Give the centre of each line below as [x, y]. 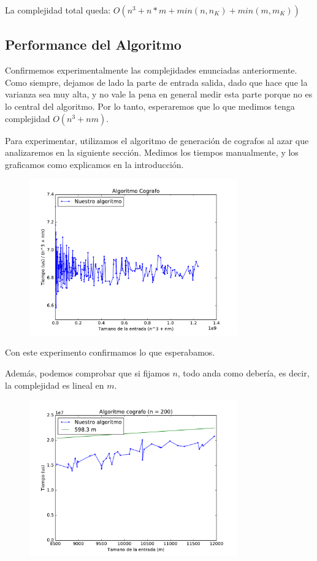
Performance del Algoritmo [93, 44]
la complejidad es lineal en [55, 385]
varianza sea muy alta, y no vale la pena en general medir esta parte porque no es [159, 94]
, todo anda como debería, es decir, [243, 372]
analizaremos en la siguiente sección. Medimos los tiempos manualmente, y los [152, 152]
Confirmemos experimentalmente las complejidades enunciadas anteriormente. [151, 70]
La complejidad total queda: [58, 10]
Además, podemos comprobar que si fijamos [87, 372]
